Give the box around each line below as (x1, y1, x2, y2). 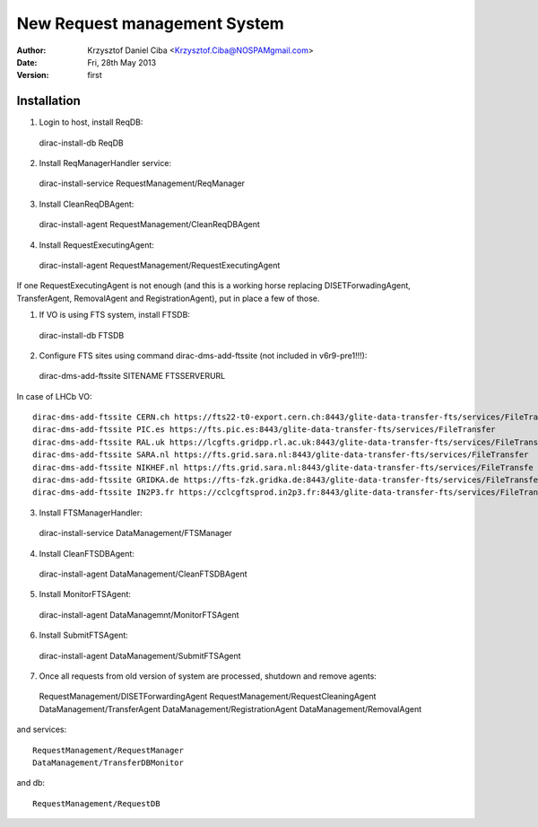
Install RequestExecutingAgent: (39, 239, 154, 251)
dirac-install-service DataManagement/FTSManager (39, 528, 232, 539)
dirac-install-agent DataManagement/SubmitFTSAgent (39, 650, 241, 661)
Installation (16, 93, 81, 109)
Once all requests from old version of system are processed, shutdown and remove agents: (39, 670, 377, 682)
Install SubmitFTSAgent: (39, 629, 129, 641)
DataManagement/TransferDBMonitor (32, 757, 184, 768)
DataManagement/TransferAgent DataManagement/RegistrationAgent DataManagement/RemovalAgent (39, 703, 421, 714)
